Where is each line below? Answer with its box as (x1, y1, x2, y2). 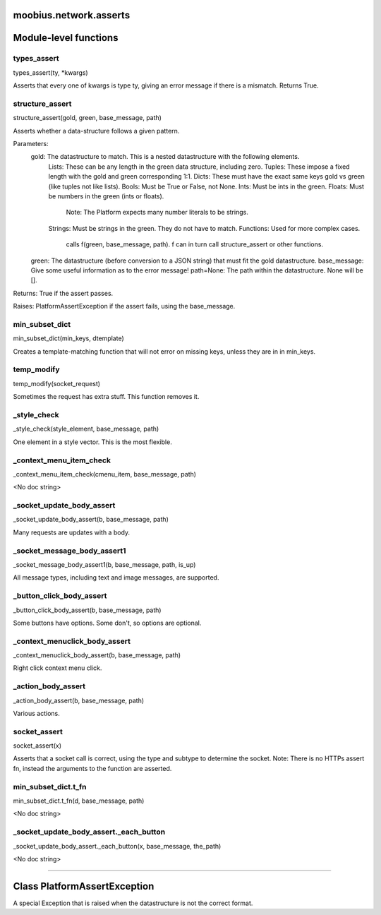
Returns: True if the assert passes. (13, 289, 114, 297)
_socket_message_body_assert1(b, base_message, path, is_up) (13, 560, 196, 568)
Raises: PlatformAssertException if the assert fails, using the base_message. (13, 302, 236, 311)
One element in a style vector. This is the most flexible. (13, 438, 172, 446)
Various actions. (13, 709, 60, 717)
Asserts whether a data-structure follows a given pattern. (13, 126, 180, 135)
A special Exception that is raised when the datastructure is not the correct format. (13, 899, 253, 907)
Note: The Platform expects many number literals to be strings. (66, 208, 248, 217)
